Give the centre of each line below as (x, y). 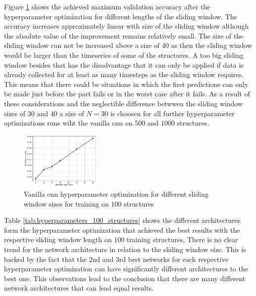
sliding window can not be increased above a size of (82, 45)
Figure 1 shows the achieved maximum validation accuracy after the (107, 6)
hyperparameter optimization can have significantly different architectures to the (126, 269)
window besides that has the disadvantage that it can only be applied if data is (124, 64)
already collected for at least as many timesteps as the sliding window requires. (124, 74)
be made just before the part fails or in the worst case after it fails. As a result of (127, 94)
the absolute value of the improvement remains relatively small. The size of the (124, 35)
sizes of (15, 113)
